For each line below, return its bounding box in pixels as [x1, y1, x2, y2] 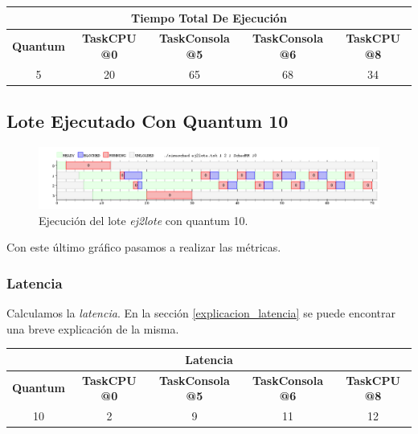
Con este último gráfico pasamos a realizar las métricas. [6, 239, 281, 256]
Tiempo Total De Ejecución [131, 9, 287, 26]
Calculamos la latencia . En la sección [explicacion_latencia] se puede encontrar [6, 305, 396, 321]
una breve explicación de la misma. [6, 320, 179, 337]
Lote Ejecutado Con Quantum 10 [6, 108, 289, 133]
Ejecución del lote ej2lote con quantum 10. [39, 211, 248, 228]
